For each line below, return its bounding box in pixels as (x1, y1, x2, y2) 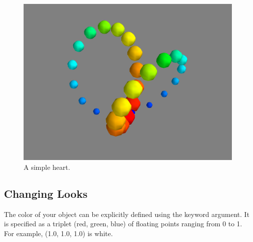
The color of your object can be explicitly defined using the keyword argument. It (4, 209, 250, 219)
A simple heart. (24, 161, 70, 172)
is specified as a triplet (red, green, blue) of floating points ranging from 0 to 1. (4, 218, 242, 229)
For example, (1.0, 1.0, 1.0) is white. (4, 228, 113, 238)
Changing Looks (4, 186, 87, 201)
